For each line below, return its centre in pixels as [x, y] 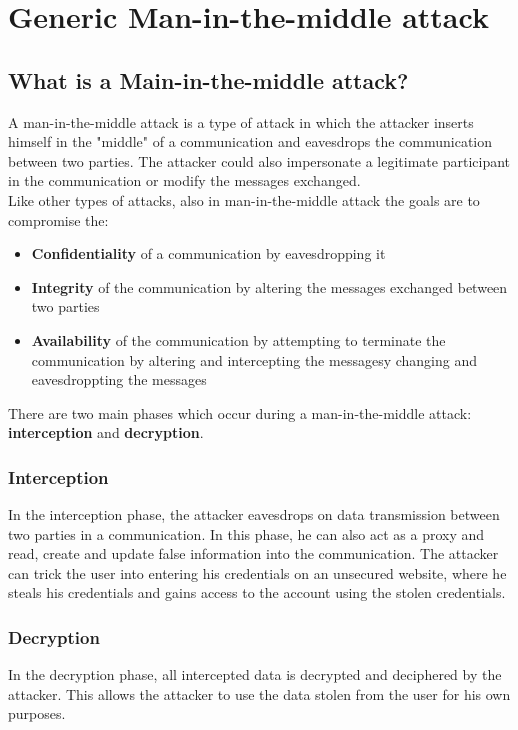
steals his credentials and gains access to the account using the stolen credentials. [257, 592]
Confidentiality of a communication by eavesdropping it [208, 253]
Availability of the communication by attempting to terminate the [238, 339]
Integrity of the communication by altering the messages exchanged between [269, 286]
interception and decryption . [106, 432]
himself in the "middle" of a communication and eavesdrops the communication [250, 141]
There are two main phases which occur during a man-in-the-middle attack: [240, 412]
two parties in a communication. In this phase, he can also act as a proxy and [246, 533]
